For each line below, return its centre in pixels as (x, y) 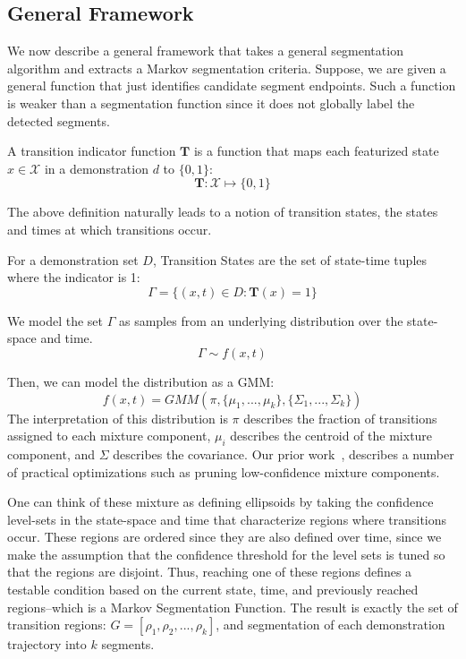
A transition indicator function (92, 151)
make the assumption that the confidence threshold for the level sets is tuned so (226, 554)
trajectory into (47, 644)
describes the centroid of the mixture (331, 436)
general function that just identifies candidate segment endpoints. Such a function (232, 86)
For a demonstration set (73, 259)
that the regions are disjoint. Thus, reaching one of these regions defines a (210, 572)
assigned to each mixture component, (109, 436)
